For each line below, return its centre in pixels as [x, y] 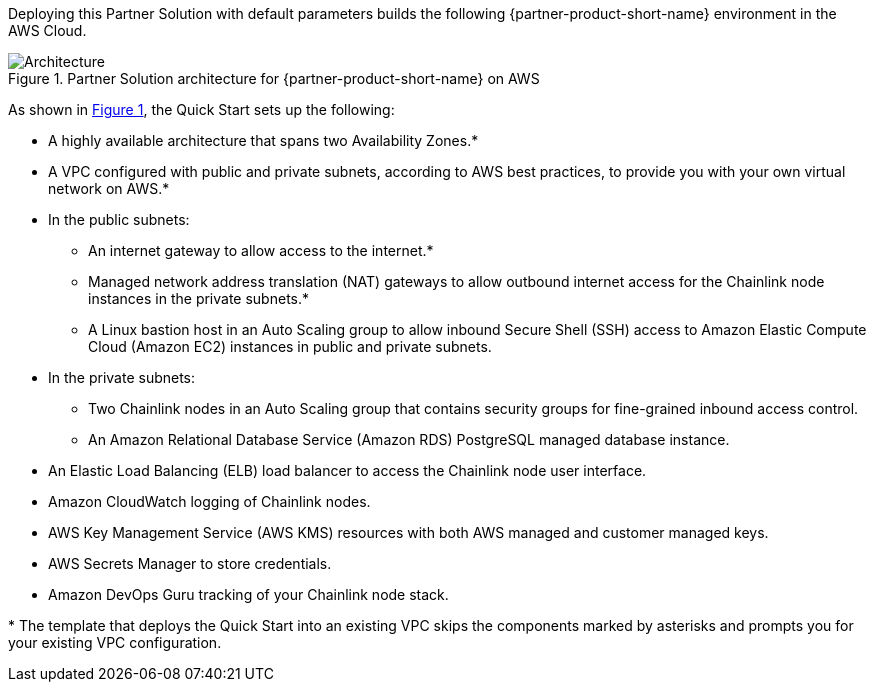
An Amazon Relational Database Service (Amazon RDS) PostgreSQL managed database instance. [409, 439]
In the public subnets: [119, 219]
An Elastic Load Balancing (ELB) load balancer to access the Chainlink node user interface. [347, 470]
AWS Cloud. [47, 30]
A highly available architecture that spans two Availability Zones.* [263, 140]
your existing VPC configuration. [115, 642]
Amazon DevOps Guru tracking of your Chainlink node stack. [248, 594]
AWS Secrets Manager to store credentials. [190, 563]
